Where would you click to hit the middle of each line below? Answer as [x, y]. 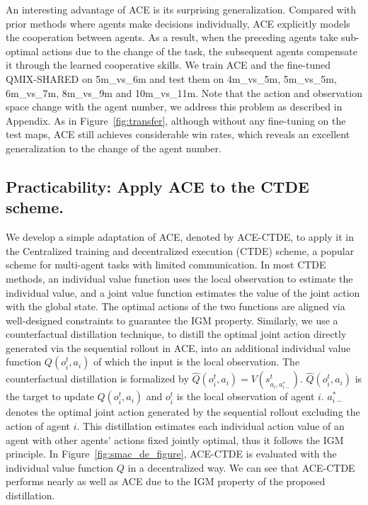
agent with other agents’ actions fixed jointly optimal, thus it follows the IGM [175, 439]
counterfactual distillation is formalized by [97, 379]
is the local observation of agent [246, 396]
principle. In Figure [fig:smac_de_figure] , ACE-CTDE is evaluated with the [171, 454]
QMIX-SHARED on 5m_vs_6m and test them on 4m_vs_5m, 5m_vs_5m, [171, 78]
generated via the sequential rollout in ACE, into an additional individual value [178, 347]
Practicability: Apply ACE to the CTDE [157, 186]
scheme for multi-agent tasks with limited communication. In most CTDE [166, 265]
